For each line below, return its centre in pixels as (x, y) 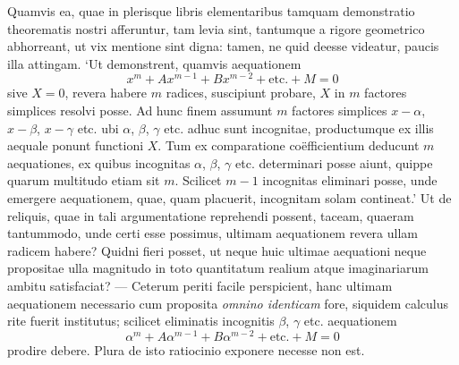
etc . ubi (98, 127)
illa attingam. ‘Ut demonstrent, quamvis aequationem (154, 63)
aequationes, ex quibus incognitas (99, 162)
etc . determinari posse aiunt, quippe (334, 162)
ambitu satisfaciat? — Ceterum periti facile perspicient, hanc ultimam (200, 285)
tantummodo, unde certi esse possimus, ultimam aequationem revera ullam (212, 233)
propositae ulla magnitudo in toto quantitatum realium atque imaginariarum (218, 268)
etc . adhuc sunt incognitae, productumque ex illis (299, 127)
